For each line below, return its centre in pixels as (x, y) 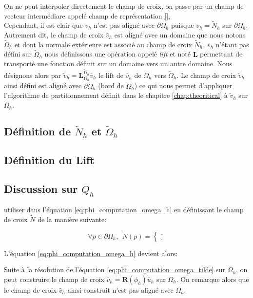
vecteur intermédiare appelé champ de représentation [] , (87, 15)
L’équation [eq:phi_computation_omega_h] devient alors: (91, 253)
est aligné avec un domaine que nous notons (180, 35)
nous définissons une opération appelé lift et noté (118, 54)
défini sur (18, 54)
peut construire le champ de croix (54, 279)
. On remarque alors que (213, 279)
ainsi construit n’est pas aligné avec (120, 290)
